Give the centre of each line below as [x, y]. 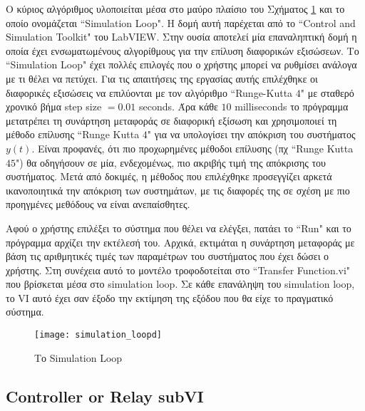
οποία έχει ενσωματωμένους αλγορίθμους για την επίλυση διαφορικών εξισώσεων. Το [182, 50]
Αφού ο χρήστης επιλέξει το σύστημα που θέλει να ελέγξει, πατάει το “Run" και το [179, 228]
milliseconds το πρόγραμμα [292, 106]
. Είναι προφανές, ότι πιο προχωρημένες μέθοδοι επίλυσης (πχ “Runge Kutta [192, 148]
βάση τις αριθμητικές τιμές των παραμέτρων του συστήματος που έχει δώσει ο [168, 256]
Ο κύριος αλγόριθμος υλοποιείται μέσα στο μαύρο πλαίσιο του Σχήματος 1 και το [175, 9]
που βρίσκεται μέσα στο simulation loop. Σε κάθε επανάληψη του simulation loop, [180, 284]
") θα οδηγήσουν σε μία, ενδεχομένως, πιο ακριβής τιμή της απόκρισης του [171, 162]
